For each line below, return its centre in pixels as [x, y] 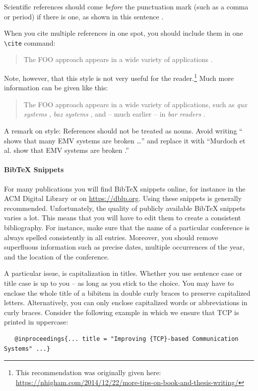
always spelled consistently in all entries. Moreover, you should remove [111, 237]
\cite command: [30, 42]
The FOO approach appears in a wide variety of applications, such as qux [135, 104]
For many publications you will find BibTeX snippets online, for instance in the [125, 188]
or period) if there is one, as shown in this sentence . [84, 16]
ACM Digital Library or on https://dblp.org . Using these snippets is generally [123, 198]
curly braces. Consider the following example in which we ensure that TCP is [122, 312]
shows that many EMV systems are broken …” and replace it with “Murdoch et [125, 140]
